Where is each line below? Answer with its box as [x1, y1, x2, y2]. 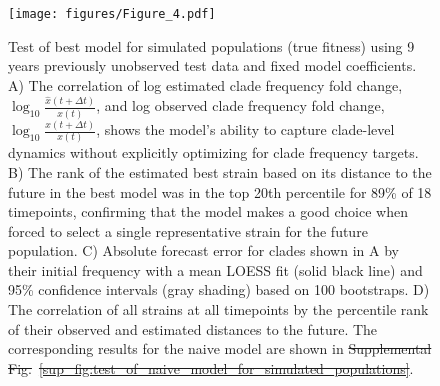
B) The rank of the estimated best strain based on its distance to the [8, 161, 432, 182]
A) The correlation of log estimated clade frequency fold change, [8, 74, 403, 95]
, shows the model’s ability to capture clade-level [96, 119, 395, 139]
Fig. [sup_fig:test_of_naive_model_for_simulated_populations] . [8, 357, 414, 378]
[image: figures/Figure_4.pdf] [8, 7, 216, 21]
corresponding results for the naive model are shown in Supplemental [8, 338, 432, 359]
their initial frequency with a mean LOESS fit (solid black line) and [8, 259, 423, 280]
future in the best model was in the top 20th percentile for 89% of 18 [8, 181, 432, 202]
